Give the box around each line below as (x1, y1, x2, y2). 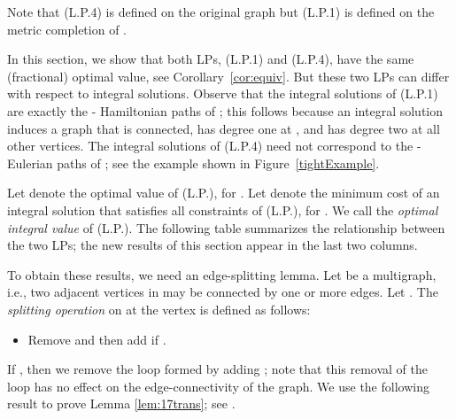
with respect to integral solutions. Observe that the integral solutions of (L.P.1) (7, 84, 438, 103)
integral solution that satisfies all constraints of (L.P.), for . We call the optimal (7, 200, 438, 219)
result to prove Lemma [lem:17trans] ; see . (7, 394, 236, 413)
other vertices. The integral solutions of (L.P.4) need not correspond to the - (7, 136, 421, 155)
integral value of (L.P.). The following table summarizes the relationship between (7, 218, 445, 237)
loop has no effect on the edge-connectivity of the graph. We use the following (7, 376, 429, 395)
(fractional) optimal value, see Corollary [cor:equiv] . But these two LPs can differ (7, 66, 450, 85)
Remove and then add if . (27, 330, 166, 348)
